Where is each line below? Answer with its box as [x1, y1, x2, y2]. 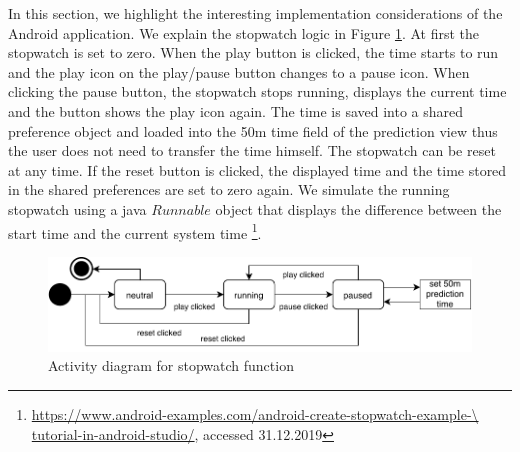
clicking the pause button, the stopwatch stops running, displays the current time [8, 81, 507, 102]
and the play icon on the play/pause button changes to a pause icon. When [8, 61, 470, 82]
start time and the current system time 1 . [8, 219, 262, 243]
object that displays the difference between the [215, 198, 502, 219]
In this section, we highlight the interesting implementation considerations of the [8, 3, 503, 23]
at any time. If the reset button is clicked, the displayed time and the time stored [8, 159, 507, 180]
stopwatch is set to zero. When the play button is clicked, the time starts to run [8, 42, 499, 63]
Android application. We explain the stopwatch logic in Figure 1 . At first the [8, 22, 480, 43]
